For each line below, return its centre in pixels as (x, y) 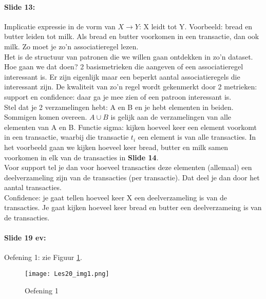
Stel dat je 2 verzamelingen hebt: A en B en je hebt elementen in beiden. (119, 107)
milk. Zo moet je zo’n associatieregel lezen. (71, 46)
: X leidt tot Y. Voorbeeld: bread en (196, 26)
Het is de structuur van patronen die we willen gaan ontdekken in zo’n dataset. (129, 56)
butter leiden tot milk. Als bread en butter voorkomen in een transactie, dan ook (132, 36)
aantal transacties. (33, 187)
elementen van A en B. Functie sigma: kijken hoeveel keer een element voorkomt (131, 127)
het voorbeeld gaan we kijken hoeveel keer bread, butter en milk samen (116, 147)
